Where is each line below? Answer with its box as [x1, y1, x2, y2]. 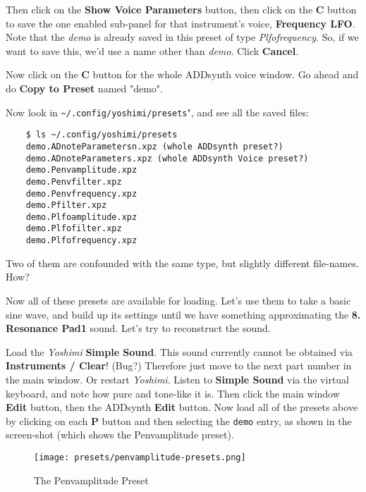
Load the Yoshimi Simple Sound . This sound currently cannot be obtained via [6, 344, 353, 359]
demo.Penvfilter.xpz [25, 176, 122, 187]
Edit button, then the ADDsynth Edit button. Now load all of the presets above [6, 400, 358, 414]
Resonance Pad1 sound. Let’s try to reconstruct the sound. [6, 321, 271, 336]
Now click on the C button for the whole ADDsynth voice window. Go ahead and [6, 67, 359, 82]
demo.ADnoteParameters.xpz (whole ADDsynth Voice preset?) [25, 153, 309, 164]
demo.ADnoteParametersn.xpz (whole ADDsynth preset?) [25, 141, 283, 152]
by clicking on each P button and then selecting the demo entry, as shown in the [6, 413, 352, 428]
